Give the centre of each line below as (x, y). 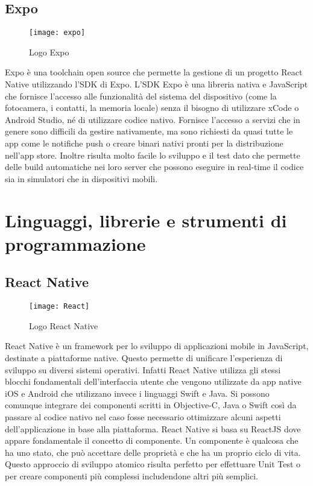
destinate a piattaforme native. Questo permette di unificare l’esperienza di (144, 358)
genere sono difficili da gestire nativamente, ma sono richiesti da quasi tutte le (149, 131)
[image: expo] (57, 33)
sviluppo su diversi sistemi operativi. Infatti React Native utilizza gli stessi (143, 369)
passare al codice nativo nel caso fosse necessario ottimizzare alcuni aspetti (143, 416)
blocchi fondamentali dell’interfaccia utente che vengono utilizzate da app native (153, 381)
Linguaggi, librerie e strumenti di (146, 220)
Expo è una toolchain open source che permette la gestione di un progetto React (154, 72)
